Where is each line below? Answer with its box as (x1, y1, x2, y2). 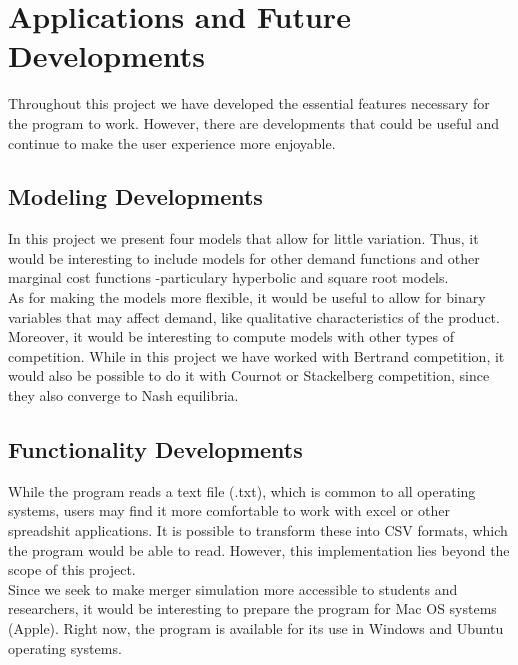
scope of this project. (8, 559, 136, 580)
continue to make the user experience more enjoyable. (8, 132, 336, 153)
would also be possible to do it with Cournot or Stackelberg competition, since (8, 365, 490, 386)
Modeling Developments (8, 181, 263, 212)
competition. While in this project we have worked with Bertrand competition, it (8, 345, 505, 366)
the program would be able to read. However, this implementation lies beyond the (8, 539, 510, 560)
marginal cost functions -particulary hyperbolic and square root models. (8, 267, 449, 288)
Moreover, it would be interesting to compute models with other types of (8, 326, 455, 347)
